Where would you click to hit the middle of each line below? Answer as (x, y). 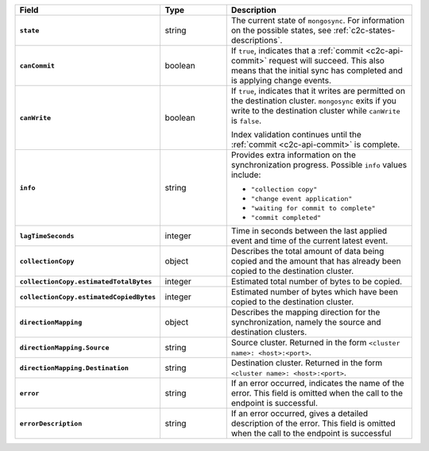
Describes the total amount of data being (307, 251)
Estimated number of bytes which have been (315, 292)
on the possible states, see (281, 30)
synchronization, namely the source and (306, 322)
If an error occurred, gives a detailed (300, 413)
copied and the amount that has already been (316, 261)
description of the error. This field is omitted (313, 423)
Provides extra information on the (294, 155)
